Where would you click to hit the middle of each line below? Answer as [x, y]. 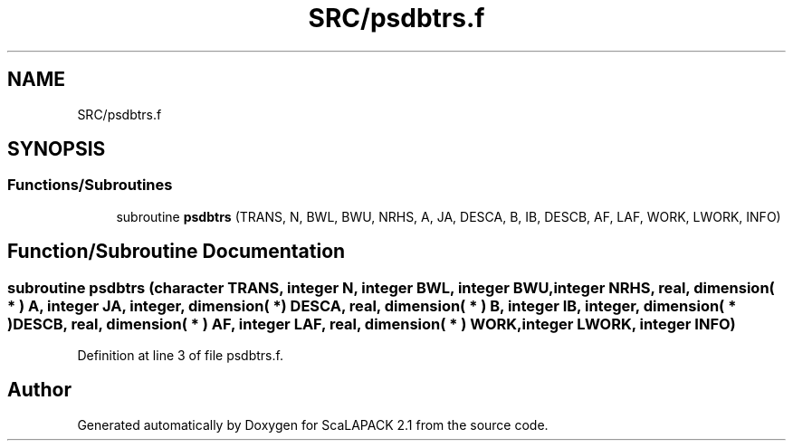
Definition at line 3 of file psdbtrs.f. [180, 356]
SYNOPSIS [57, 149]
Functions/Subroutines [90, 185]
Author [39, 390]
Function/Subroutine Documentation [177, 252]
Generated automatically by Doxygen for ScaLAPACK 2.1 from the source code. [313, 424]
